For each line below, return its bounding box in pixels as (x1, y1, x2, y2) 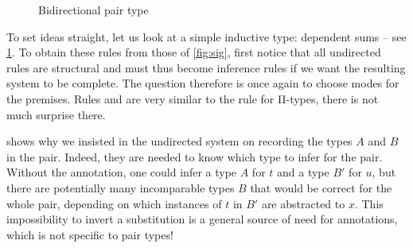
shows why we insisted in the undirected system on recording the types (6, 133, 353, 149)
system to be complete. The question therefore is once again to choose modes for (6, 75, 399, 91)
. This (354, 195, 384, 211)
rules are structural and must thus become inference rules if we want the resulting (6, 59, 406, 76)
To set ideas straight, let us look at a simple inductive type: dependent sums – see (6, 28, 407, 45)
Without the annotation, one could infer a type (6, 164, 237, 180)
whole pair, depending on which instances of (6, 195, 222, 211)
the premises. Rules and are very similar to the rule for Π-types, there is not (6, 90, 379, 107)
